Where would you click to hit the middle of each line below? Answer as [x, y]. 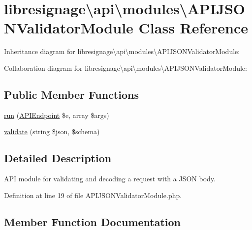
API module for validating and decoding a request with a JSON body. [110, 179]
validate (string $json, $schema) [52, 131]
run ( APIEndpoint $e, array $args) [57, 115]
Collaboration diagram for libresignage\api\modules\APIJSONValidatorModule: [126, 68]
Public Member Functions [71, 94]
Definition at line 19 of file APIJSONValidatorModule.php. [93, 195]
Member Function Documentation [93, 221]
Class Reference [193, 28]
